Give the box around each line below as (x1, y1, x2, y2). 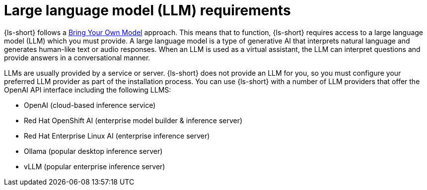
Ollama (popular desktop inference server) (24, 146, 163, 155)
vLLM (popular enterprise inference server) (24, 162, 165, 171)
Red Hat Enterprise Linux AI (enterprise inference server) (24, 131, 210, 140)
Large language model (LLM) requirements (4, 2, 291, 19)
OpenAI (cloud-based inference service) (24, 100, 156, 109)
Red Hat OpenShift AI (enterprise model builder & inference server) (24, 116, 243, 125)
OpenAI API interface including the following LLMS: (4, 85, 171, 94)
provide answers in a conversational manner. (4, 53, 150, 62)
